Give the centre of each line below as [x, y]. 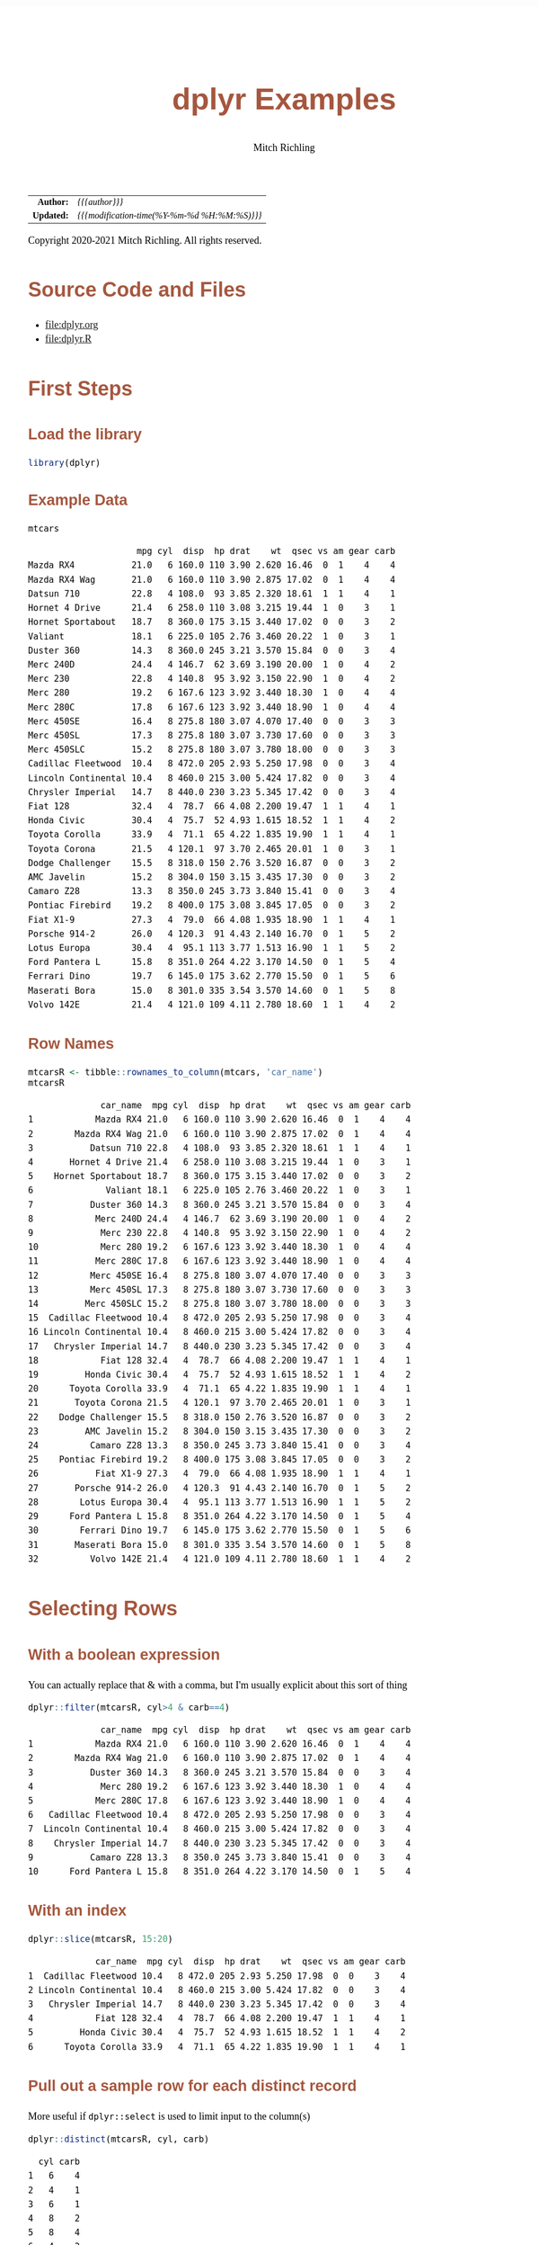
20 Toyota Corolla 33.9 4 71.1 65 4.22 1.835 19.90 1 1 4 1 [220, 1389]
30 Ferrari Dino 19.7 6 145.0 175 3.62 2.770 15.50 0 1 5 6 [220, 1531]
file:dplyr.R [69, 339]
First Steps [81, 388]
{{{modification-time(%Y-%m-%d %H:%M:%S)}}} [170, 215]
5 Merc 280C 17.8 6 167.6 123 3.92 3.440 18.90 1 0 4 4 [220, 1801]
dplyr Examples [284, 98]
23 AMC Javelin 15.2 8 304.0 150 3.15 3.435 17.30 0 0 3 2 [220, 1431]
